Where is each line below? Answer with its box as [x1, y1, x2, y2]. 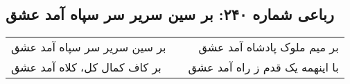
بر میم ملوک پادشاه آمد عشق [198, 39, 339, 56]
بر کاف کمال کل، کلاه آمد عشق [11, 59, 161, 76]
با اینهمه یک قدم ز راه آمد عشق [188, 59, 339, 76]
